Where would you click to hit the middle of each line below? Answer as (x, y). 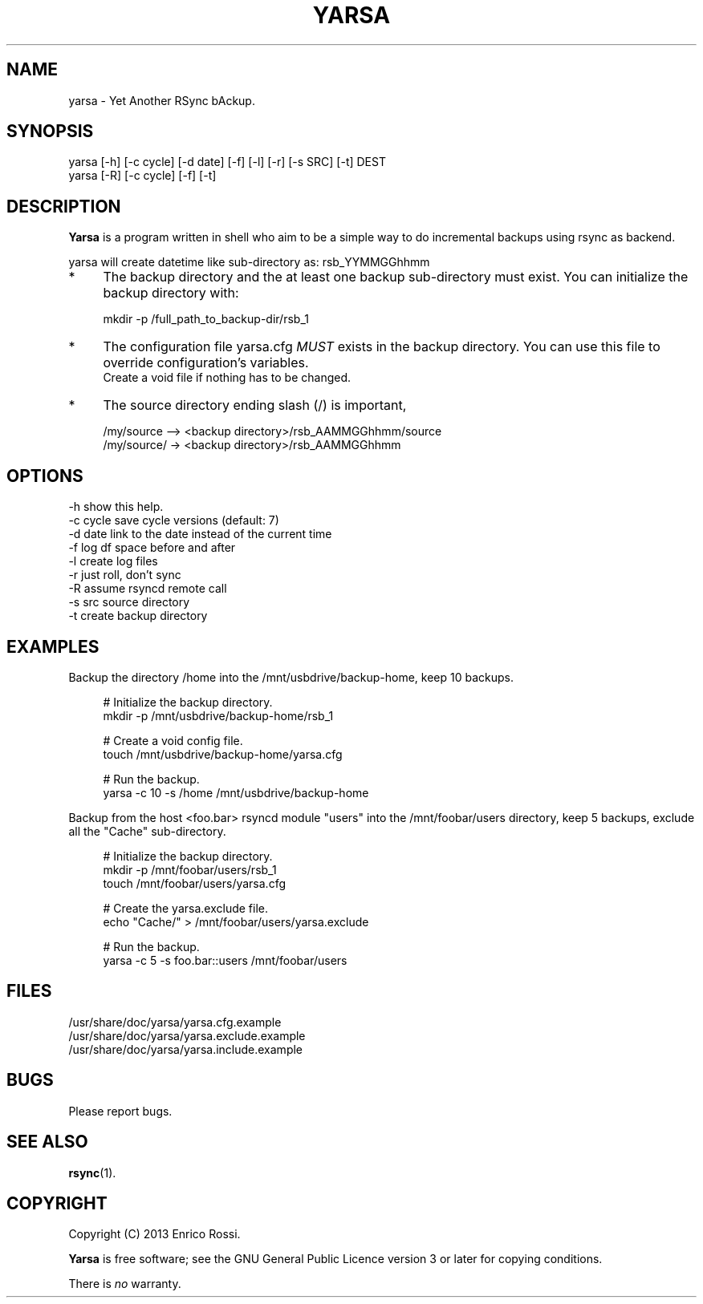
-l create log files (113, 561)
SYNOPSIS (50, 132)
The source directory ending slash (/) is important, (255, 405)
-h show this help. (116, 507)
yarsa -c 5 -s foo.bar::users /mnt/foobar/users (225, 960)
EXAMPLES (53, 646)
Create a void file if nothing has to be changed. (227, 378)
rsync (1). (92, 1172)
